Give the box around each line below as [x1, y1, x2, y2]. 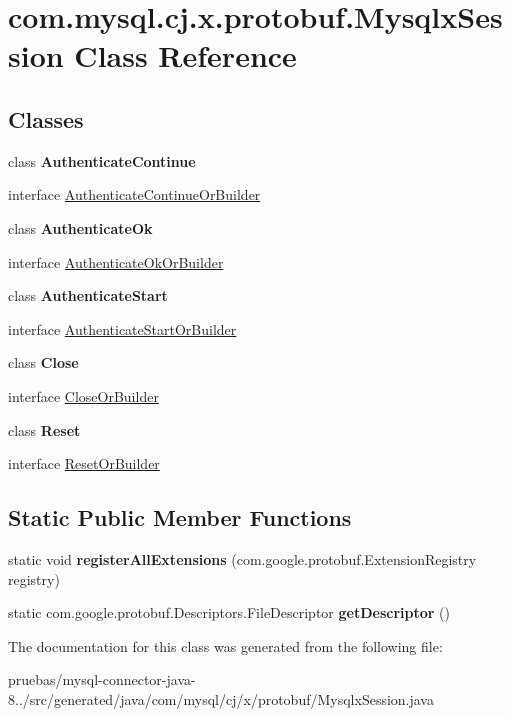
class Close [8, 352, 79, 373]
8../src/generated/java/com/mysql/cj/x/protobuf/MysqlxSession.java [8, 688, 434, 709]
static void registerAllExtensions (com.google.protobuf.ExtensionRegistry [8, 548, 477, 569]
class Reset [8, 419, 81, 440]
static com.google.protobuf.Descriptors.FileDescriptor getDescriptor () [8, 602, 450, 623]
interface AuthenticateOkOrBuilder [8, 251, 224, 272]
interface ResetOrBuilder [8, 453, 160, 474]
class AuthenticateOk [8, 217, 153, 238]
